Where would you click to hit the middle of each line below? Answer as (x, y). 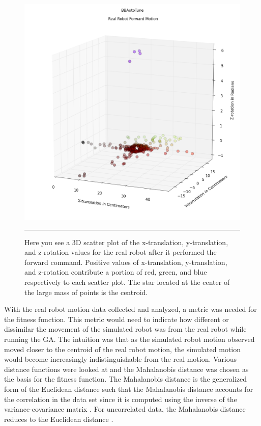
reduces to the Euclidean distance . (59, 419)
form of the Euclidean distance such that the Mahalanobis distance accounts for (129, 389)
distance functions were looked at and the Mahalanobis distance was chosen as (126, 369)
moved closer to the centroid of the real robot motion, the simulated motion (123, 349)
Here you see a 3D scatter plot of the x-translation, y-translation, (126, 242)
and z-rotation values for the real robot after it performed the (121, 252)
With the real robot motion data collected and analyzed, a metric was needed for (130, 309)
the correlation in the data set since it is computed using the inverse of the (121, 399)
